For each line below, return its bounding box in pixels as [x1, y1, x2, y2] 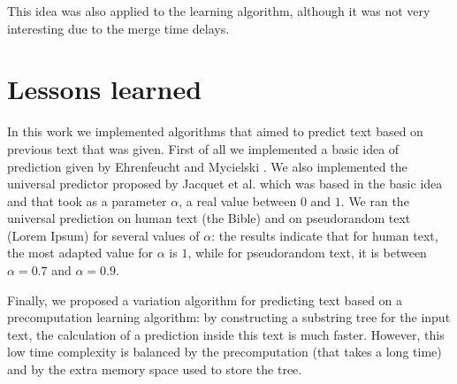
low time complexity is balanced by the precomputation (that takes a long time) [7, 342, 442, 361]
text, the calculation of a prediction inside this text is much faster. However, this [7, 325, 445, 343]
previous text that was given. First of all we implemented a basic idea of [7, 139, 400, 157]
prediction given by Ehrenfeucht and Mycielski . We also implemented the [7, 157, 407, 175]
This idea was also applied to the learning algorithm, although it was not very [7, 2, 430, 19]
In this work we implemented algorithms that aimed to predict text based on [7, 122, 423, 141]
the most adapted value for [7, 243, 154, 262]
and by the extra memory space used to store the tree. [7, 360, 302, 379]
